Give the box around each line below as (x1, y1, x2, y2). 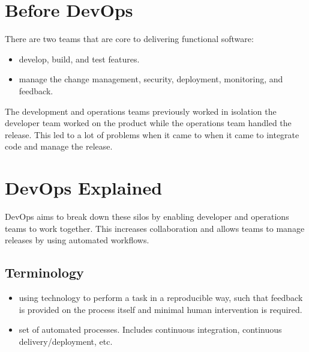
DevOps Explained (5, 175, 163, 200)
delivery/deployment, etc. (19, 335, 113, 347)
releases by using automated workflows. (5, 234, 149, 246)
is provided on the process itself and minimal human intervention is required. (19, 303, 302, 315)
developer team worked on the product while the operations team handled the (5, 117, 292, 129)
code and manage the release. (5, 140, 113, 153)
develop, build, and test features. (19, 52, 140, 65)
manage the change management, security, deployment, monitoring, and (19, 73, 283, 85)
